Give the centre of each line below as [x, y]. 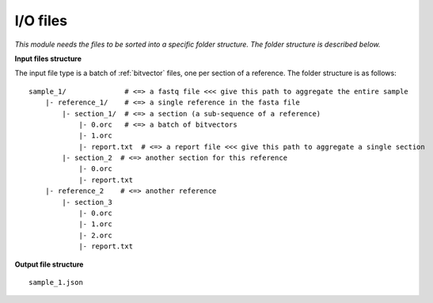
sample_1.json [56, 282]
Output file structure [49, 264]
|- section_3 [87, 202]
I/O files [41, 21]
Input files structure [48, 59]
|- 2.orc [95, 235]
